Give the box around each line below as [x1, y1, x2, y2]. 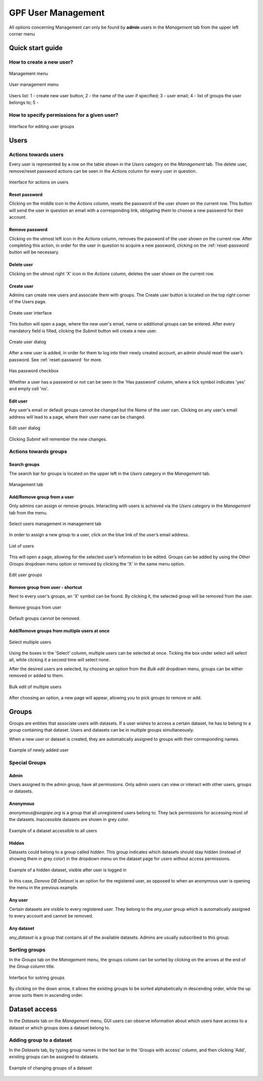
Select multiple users [9, 639, 51, 645]
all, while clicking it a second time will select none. [9, 657, 110, 663]
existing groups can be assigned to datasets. [9, 1054, 99, 1060]
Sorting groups [9, 947, 46, 953]
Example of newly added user [9, 747, 69, 753]
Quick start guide [9, 44, 63, 52]
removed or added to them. [9, 673, 64, 678]
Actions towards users [9, 151, 64, 158]
